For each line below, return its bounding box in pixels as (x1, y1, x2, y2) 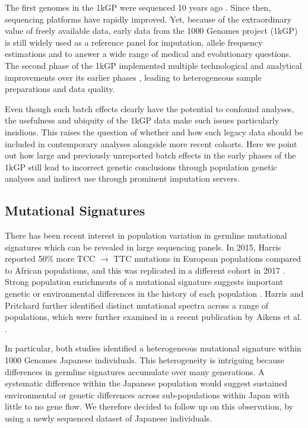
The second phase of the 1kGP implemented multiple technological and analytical (5, 59, 302, 71)
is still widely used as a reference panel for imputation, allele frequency (5, 36, 263, 48)
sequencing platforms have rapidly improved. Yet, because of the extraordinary (5, 12, 292, 25)
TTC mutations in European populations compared (113, 252, 301, 265)
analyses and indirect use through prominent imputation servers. (5, 172, 240, 185)
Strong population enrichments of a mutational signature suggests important (5, 275, 284, 288)
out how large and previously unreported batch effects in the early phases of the (5, 149, 296, 161)
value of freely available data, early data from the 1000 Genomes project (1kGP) (5, 24, 298, 37)
